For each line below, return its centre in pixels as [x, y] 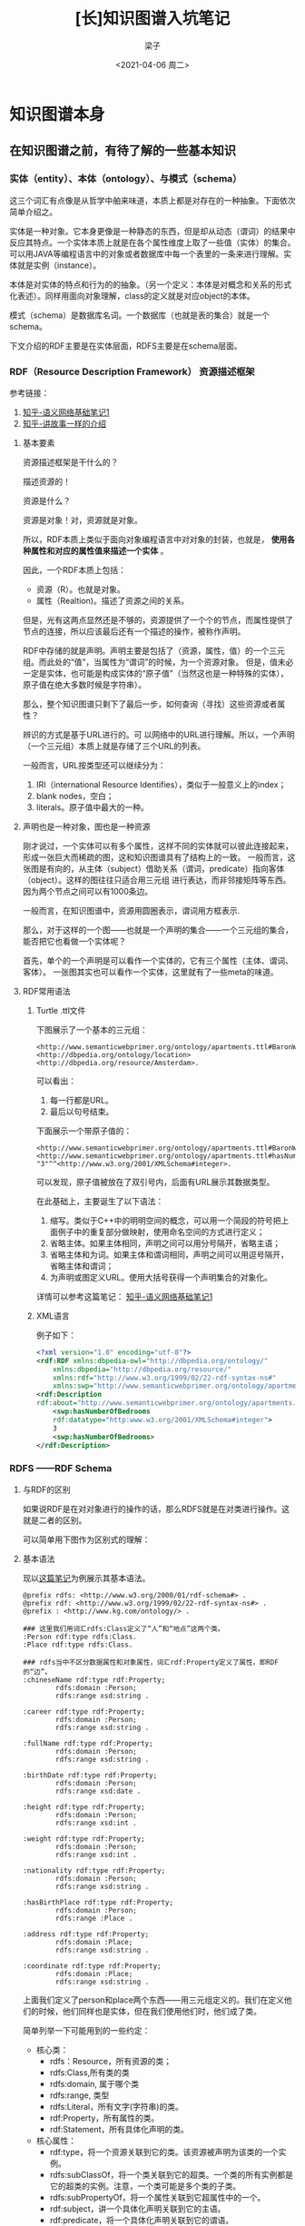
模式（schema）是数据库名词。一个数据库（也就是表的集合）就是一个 [139, 315]
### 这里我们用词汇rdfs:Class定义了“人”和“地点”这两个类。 [123, 1628]
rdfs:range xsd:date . [98, 1791]
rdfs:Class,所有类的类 [89, 2073]
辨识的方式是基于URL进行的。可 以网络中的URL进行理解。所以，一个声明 [158, 734]
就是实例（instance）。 [59, 265]
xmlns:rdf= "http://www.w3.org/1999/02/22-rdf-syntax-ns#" [165, 1378]
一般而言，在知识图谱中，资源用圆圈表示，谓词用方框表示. [131, 910]
